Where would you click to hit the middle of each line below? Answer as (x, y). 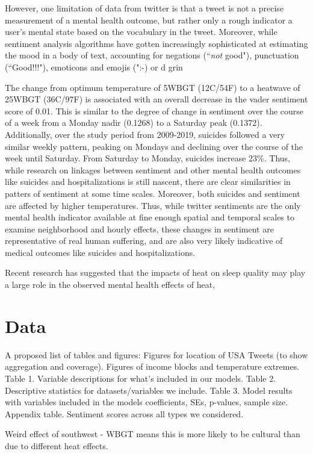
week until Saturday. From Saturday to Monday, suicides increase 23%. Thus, (147, 158)
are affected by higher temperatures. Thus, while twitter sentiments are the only (153, 205)
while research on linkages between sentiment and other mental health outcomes (153, 169)
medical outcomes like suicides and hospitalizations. (100, 252)
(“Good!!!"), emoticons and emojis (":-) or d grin (94, 67)
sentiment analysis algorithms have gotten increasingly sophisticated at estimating (156, 43)
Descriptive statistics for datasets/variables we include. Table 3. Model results (149, 390)
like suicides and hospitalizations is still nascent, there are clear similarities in (148, 182)
